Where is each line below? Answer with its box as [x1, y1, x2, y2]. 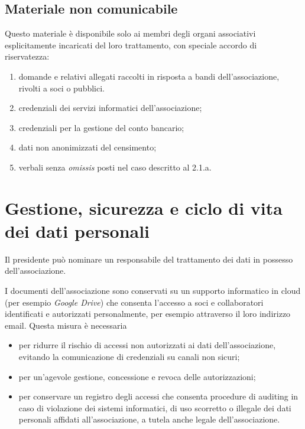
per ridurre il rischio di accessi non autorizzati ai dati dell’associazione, [18, 339, 276, 351]
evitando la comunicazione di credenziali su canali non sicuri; [18, 351, 240, 363]
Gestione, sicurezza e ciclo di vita [5, 195, 283, 220]
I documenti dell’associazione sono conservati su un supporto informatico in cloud [5, 284, 301, 297]
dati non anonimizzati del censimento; [18, 141, 157, 153]
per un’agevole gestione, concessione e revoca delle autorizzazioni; [18, 370, 256, 382]
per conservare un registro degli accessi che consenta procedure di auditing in [18, 390, 298, 402]
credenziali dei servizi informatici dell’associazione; [18, 101, 202, 114]
